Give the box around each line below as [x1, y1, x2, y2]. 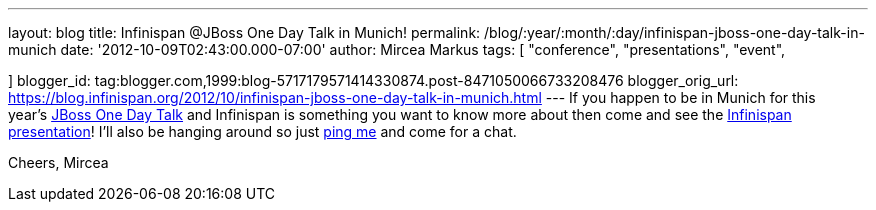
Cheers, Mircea [8, 154, 109, 171]
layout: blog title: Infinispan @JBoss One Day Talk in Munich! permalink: [8, 24, 481, 41]
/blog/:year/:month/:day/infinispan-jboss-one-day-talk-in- [484, 24, 865, 41]
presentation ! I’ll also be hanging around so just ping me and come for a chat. [8, 123, 517, 140]
